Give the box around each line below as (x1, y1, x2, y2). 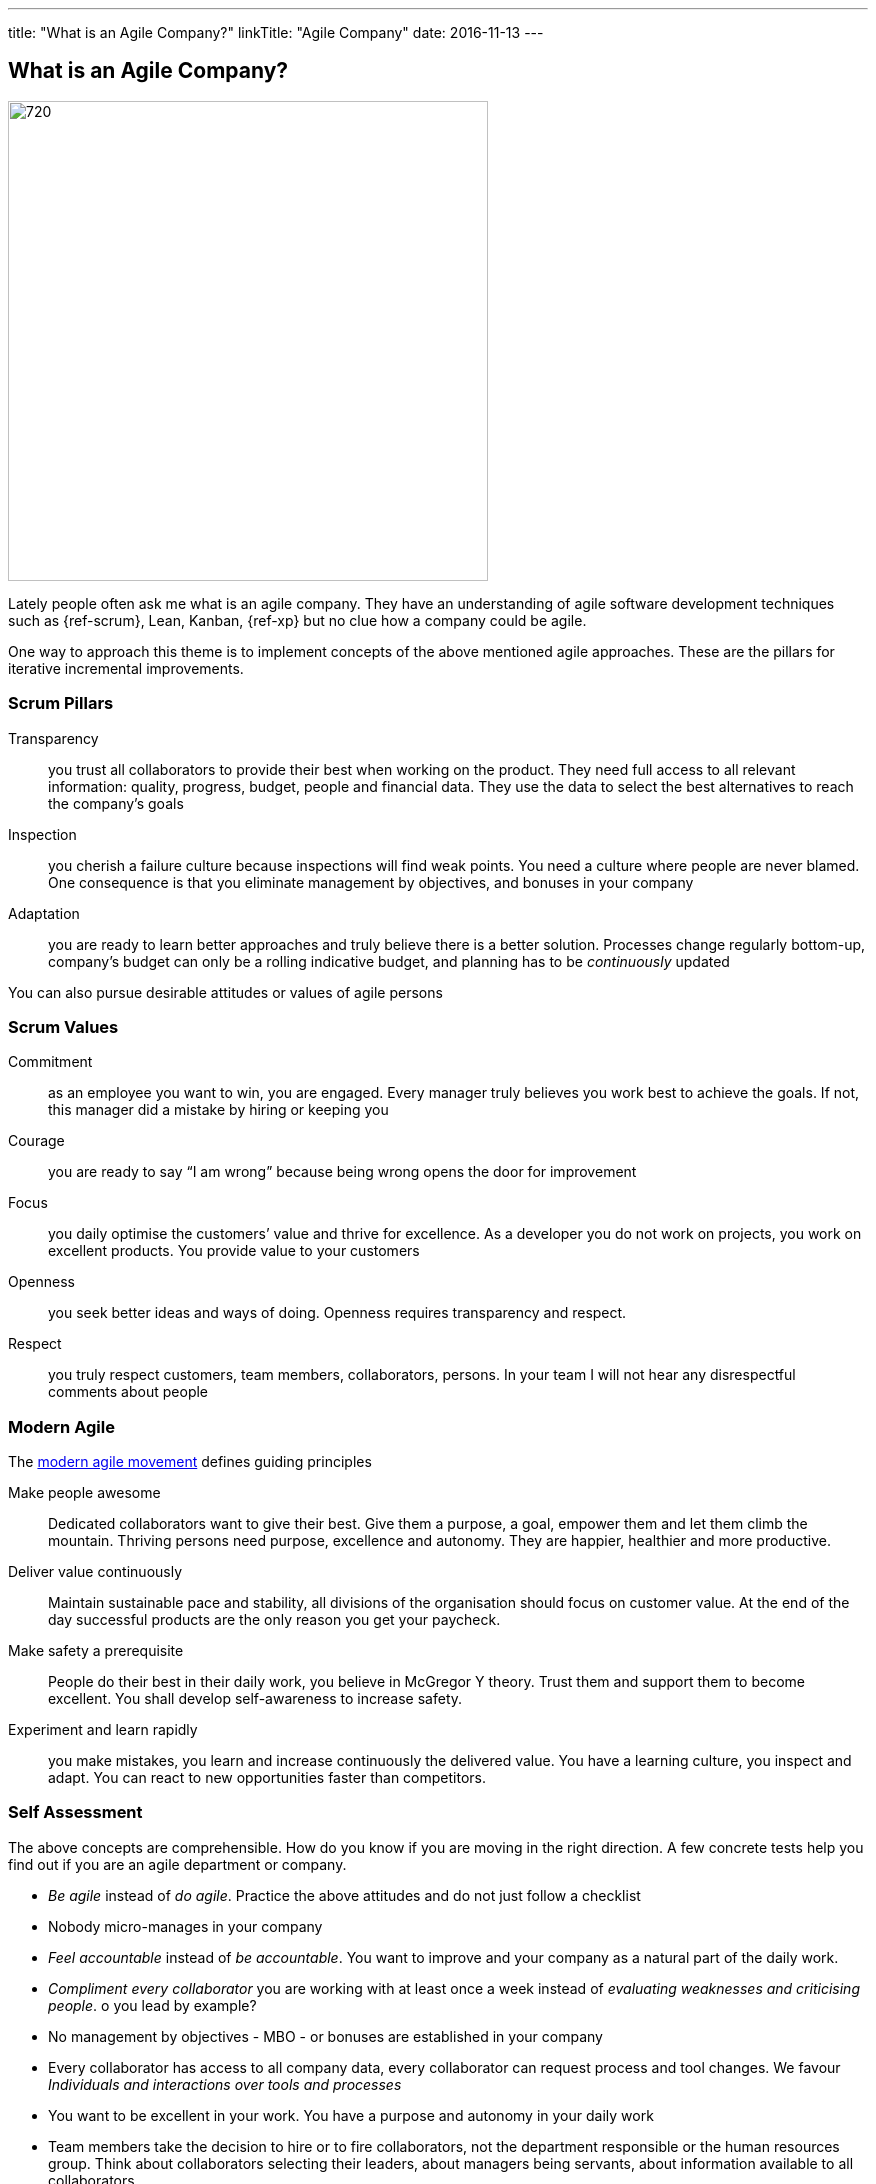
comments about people (48, 1383, 209, 1401)
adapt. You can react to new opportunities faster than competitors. (48, 1769, 486, 1787)
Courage (8, 1132, 65, 1150)
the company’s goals (48, 794, 184, 812)
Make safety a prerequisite (8, 1642, 184, 1660)
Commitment (8, 1053, 93, 1071)
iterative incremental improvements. (8, 659, 244, 677)
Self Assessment (8, 1802, 143, 1823)
